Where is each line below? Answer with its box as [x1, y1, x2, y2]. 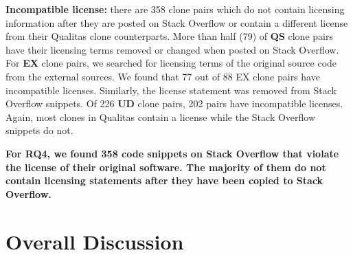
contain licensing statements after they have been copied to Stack [5, 173, 323, 188]
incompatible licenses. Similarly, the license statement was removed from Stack [5, 82, 337, 97]
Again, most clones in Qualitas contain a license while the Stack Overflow [5, 109, 316, 124]
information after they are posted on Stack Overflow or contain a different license [5, 15, 348, 30]
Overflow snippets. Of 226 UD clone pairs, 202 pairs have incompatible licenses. [5, 96, 343, 111]
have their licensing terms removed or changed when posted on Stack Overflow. [5, 42, 339, 56]
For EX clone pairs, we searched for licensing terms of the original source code [5, 56, 337, 70]
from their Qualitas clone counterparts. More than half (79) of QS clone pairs [5, 29, 333, 43]
